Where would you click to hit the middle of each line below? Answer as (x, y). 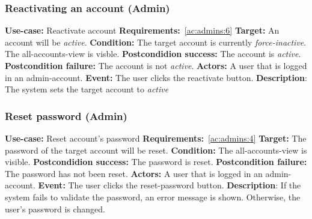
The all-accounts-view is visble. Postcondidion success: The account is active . (153, 54)
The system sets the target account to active (87, 89)
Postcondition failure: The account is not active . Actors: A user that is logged (156, 65)
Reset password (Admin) (66, 115)
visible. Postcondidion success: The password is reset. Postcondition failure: (156, 162)
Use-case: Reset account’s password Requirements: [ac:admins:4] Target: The (156, 138)
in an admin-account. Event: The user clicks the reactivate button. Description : (156, 77)
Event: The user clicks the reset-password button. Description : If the (170, 185)
